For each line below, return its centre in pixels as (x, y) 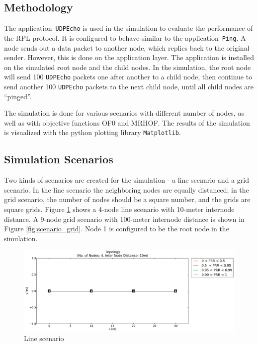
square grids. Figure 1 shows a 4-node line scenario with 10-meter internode (119, 209)
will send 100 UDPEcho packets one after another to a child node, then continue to (128, 77)
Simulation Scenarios (59, 159)
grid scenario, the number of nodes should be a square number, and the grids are (127, 199)
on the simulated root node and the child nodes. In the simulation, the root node (128, 67)
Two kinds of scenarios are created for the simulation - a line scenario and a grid (127, 180)
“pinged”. (18, 96)
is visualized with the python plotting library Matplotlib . (92, 132)
